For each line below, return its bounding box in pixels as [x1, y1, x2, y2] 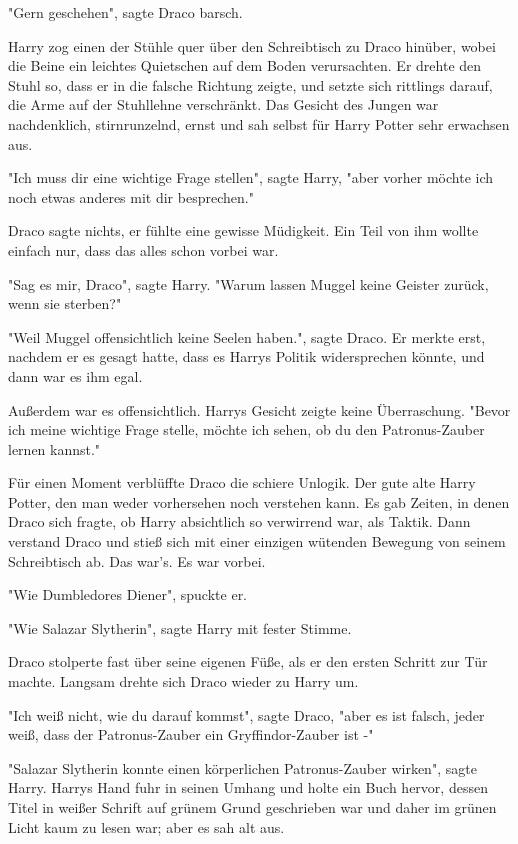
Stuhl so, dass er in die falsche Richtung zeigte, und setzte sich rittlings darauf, [8, 74, 493, 95]
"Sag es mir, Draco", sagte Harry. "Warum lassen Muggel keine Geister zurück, [8, 273, 489, 294]
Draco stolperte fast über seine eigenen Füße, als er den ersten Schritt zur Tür [8, 651, 488, 672]
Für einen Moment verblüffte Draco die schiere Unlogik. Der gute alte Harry [8, 472, 476, 493]
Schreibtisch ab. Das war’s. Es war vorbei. [8, 550, 266, 571]
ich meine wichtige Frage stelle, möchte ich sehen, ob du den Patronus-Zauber [8, 419, 485, 440]
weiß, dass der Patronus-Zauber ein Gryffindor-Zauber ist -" [8, 724, 374, 745]
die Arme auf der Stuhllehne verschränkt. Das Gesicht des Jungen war [8, 94, 439, 115]
